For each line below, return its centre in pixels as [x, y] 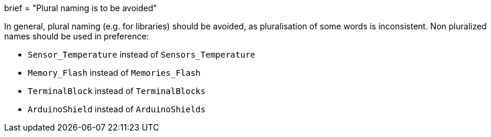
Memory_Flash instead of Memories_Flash [114, 73]
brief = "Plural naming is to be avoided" [81, 8]
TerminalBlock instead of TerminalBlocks [117, 91]
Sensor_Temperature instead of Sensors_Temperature [142, 54]
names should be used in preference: [77, 36]
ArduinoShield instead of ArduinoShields [117, 109]
